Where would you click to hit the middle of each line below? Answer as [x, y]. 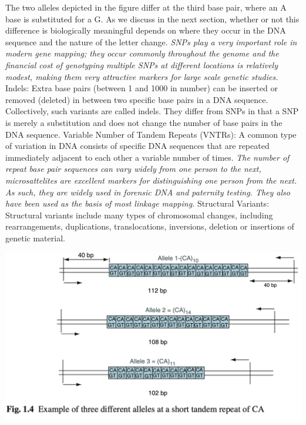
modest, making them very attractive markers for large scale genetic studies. [142, 76]
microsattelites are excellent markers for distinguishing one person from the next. [151, 180]
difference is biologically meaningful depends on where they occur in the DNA [146, 30]
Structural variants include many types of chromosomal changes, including [139, 215]
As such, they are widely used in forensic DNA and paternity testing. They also [148, 192]
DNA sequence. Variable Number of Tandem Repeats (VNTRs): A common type [151, 134]
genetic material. [35, 238]
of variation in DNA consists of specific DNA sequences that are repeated [137, 146]
